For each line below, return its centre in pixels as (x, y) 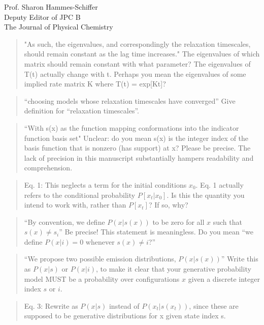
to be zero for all (178, 221)
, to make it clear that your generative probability (174, 269)
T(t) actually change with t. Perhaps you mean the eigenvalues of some (135, 73)
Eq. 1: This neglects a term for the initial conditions (105, 184)
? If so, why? (168, 205)
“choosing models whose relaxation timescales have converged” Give (130, 100)
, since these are (214, 305)
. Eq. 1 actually (220, 184)
